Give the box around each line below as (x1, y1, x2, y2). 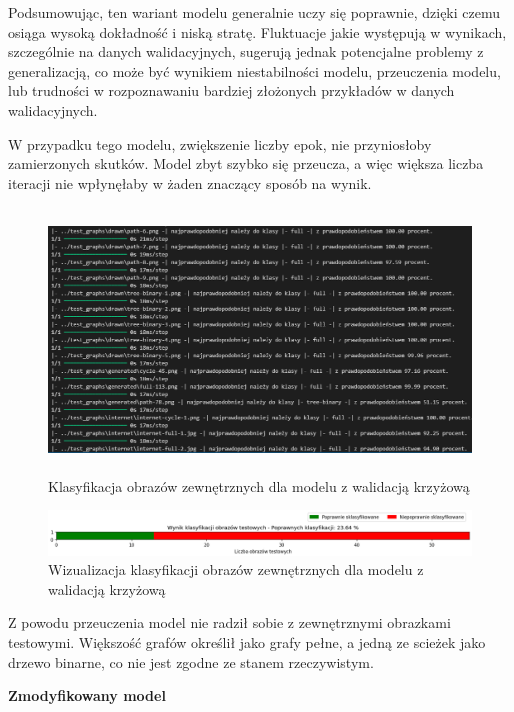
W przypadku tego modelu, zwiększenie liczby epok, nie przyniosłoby (8, 133, 432, 154)
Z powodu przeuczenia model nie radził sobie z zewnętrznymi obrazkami (8, 612, 451, 633)
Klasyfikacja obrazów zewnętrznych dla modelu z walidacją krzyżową (48, 475, 470, 496)
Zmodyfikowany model (8, 685, 166, 706)
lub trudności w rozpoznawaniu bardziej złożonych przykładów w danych (8, 80, 455, 101)
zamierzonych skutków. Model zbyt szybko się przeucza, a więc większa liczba (8, 153, 484, 174)
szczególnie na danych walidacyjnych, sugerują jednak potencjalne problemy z (8, 41, 484, 62)
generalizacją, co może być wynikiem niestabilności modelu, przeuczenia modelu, (8, 60, 501, 81)
